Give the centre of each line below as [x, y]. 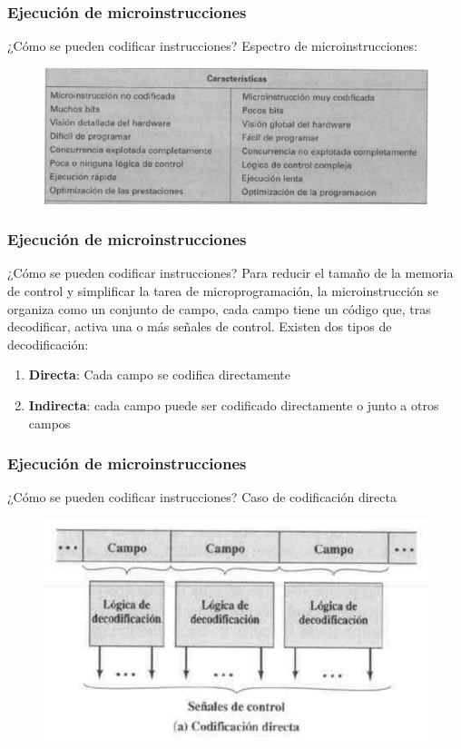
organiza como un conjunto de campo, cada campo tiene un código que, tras [219, 308]
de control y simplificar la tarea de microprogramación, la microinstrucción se [223, 291]
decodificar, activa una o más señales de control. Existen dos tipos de [200, 326]
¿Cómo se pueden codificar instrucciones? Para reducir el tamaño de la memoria [230, 273]
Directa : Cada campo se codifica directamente [160, 374]
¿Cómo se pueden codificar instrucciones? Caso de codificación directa [202, 497]
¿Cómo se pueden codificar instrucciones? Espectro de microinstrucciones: [212, 46]
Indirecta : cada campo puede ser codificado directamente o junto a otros [234, 405]
